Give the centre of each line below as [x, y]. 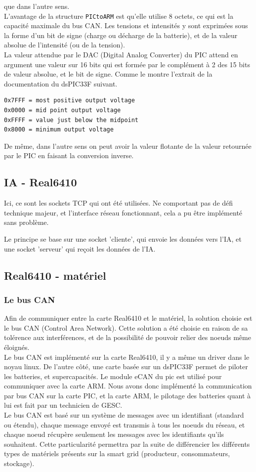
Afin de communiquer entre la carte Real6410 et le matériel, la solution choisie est [128, 318]
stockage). [19, 463]
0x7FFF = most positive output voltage [69, 101]
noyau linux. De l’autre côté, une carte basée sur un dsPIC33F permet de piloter [126, 366]
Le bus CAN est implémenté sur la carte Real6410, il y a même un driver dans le [127, 357]
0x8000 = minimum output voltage [59, 130]
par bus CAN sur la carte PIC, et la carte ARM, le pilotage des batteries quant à [128, 395]
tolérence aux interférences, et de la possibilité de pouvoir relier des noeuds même [128, 337]
